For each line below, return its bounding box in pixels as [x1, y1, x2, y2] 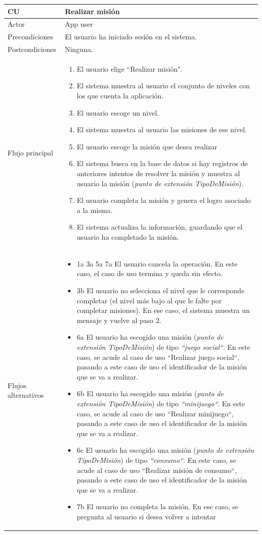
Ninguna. [64, 44, 93, 55]
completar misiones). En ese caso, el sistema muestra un [77, 305, 250, 315]
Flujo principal [8, 147, 53, 158]
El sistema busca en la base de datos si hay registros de [77, 158, 248, 169]
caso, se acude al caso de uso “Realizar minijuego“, [77, 408, 234, 418]
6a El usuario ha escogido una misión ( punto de [77, 332, 224, 342]
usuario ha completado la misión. [77, 232, 179, 242]
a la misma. [77, 204, 113, 215]
